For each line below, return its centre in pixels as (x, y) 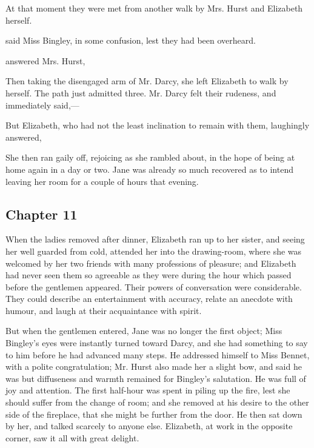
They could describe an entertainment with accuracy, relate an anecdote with (149, 299)
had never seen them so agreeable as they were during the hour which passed (149, 275)
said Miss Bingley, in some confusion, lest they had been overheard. (131, 40)
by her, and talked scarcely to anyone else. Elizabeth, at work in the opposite (149, 426)
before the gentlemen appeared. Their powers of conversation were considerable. (154, 286)
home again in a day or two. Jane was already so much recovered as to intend (149, 169)
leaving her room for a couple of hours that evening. (102, 181)
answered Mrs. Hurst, (45, 60)
